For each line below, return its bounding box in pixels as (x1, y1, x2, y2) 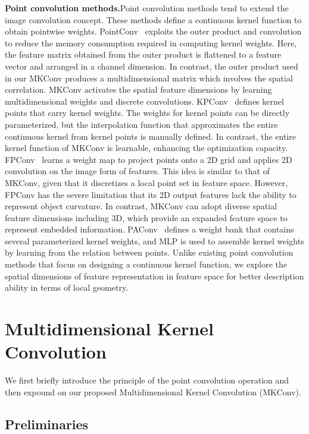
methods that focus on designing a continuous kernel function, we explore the (5, 258, 288, 271)
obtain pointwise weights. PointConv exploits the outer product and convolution (5, 25, 302, 37)
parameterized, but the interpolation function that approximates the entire (5, 118, 278, 130)
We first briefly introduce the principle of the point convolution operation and (5, 374, 289, 386)
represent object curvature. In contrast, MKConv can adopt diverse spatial (5, 200, 277, 212)
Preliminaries (5, 414, 89, 433)
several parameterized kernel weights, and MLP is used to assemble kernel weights (5, 234, 304, 247)
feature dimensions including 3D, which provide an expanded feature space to (5, 211, 288, 224)
